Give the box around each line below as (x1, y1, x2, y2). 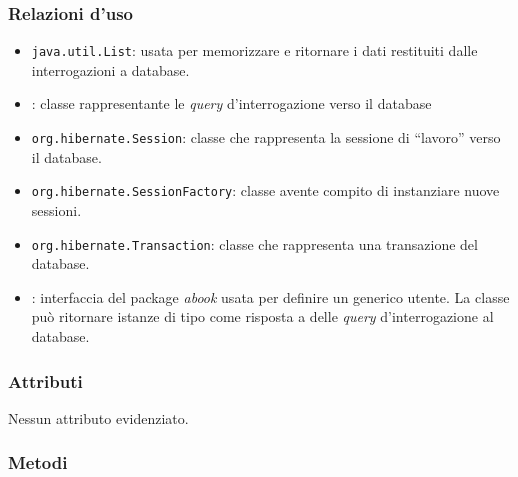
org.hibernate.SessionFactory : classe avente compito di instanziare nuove (31, 180, 500, 201)
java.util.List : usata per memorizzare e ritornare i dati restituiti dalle (31, 40, 478, 61)
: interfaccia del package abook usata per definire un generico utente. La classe (31, 286, 510, 307)
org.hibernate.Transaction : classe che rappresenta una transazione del (31, 233, 478, 254)
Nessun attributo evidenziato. (8, 407, 189, 428)
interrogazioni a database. (31, 59, 190, 80)
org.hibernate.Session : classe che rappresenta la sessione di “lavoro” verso (31, 127, 501, 148)
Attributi (8, 368, 83, 393)
